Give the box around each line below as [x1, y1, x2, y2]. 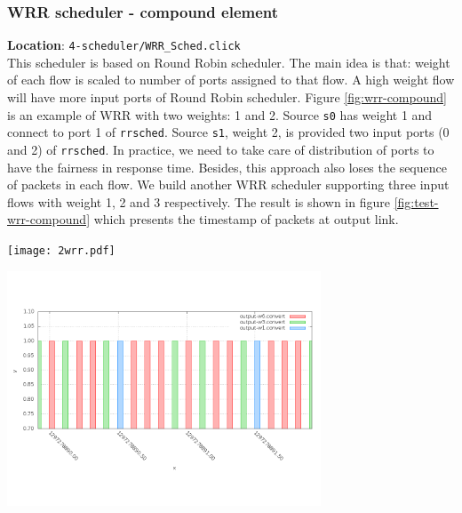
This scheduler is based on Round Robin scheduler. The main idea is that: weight [7, 52, 450, 71]
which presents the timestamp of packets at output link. [93, 210, 399, 228]
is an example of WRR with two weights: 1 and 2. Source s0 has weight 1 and [7, 105, 433, 124]
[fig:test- [394, 192, 439, 211]
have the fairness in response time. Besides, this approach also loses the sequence [7, 157, 447, 176]
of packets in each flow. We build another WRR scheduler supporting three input [7, 175, 450, 194]
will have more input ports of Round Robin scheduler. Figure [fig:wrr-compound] [7, 88, 447, 107]
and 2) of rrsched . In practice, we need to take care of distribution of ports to [7, 140, 434, 158]
